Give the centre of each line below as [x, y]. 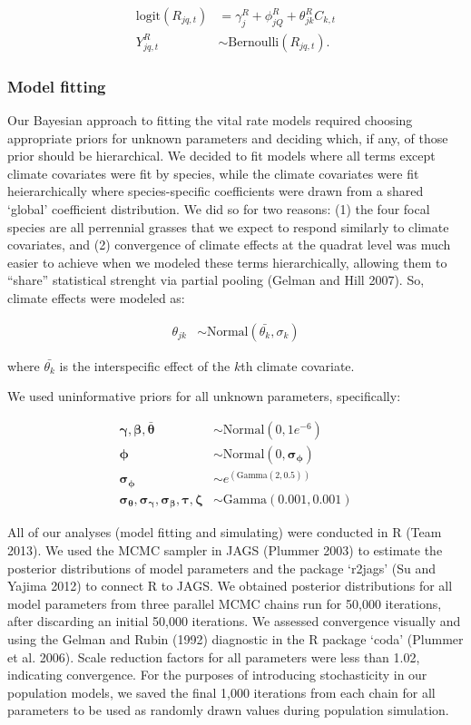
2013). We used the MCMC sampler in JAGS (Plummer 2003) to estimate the [225, 549]
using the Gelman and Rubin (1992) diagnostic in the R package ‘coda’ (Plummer [235, 638]
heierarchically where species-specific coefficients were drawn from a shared [216, 191]
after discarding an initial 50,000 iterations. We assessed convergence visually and [234, 621]
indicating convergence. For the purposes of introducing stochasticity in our [217, 675]
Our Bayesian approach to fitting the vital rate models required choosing [210, 120]
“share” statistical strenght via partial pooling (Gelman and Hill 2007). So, [216, 280]
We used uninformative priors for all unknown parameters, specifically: [204, 396]
